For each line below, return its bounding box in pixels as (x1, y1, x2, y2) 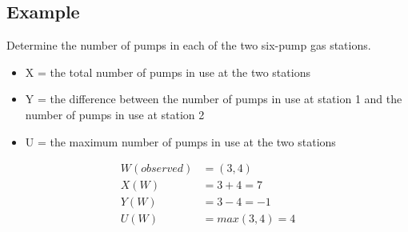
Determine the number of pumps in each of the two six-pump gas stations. (6, 37, 371, 54)
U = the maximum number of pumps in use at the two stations (25, 133, 336, 150)
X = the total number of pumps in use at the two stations (25, 63, 310, 80)
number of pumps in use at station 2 (25, 106, 205, 122)
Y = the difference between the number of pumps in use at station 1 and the (25, 90, 402, 107)
